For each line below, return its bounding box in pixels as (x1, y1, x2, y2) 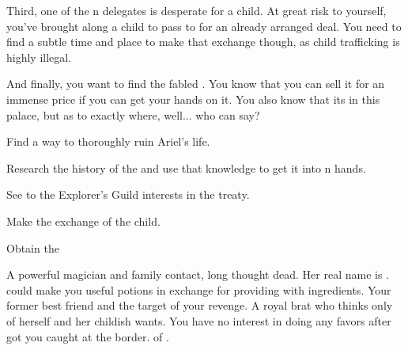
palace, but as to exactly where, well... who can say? (6, 106, 260, 123)
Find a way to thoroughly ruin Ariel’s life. (6, 133, 210, 150)
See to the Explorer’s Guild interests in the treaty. (6, 186, 250, 203)
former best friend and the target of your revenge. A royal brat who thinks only (6, 297, 393, 314)
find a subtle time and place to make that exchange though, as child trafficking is (6, 33, 400, 50)
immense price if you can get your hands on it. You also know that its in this (6, 90, 380, 107)
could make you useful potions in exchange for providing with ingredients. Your (6, 281, 391, 298)
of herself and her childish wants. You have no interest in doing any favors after (6, 312, 391, 329)
